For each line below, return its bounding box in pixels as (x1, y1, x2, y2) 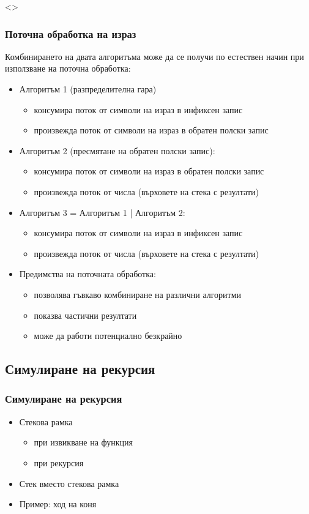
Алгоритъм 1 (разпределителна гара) (19, 83, 157, 95)
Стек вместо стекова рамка (19, 477, 119, 490)
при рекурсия (34, 456, 84, 469)
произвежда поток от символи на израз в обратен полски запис (34, 124, 269, 136)
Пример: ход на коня (19, 497, 97, 510)
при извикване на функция (34, 436, 133, 449)
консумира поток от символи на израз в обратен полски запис (34, 165, 264, 177)
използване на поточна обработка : (5, 62, 131, 75)
